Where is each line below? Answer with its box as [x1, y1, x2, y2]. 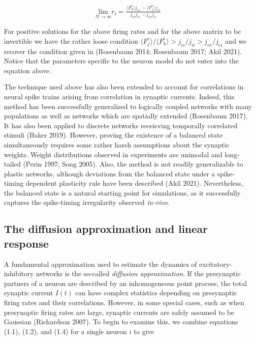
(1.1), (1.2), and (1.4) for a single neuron [4, 326, 127, 336]
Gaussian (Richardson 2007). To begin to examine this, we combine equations [4, 316, 238, 327]
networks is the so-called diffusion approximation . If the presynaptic [36, 268, 241, 279]
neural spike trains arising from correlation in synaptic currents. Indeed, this [4, 91, 235, 101]
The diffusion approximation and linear [4, 221, 208, 236]
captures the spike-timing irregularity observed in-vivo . [4, 197, 169, 207]
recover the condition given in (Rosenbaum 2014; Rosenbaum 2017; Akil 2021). [4, 46, 242, 56]
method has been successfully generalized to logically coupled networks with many [4, 101, 252, 111]
